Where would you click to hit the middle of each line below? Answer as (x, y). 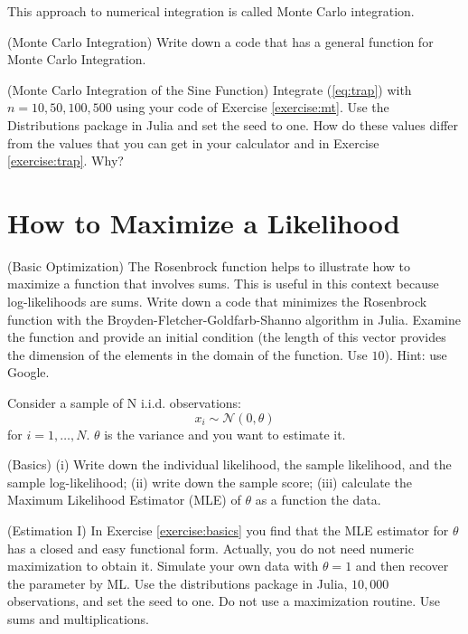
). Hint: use (416, 354)
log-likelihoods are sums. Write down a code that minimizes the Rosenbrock (217, 302)
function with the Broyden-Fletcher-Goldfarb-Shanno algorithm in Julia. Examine (234, 319)
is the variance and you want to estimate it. (225, 434)
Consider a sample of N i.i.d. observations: (124, 403)
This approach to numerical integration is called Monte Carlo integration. (211, 11)
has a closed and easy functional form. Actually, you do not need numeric (211, 548)
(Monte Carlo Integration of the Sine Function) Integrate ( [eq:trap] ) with (210, 89)
